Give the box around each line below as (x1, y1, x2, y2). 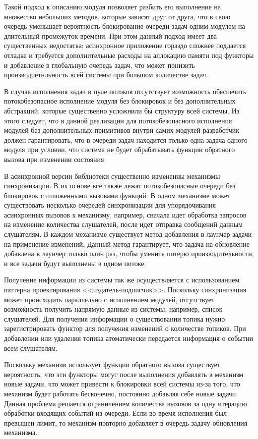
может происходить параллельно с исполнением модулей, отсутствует (4, 294, 215, 304)
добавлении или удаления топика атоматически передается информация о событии (4, 333, 253, 343)
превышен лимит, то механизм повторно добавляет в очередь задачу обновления (4, 417, 248, 428)
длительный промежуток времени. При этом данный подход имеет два (4, 30, 217, 41)
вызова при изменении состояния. (4, 154, 106, 164)
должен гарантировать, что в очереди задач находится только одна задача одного (4, 134, 248, 145)
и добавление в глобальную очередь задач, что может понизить (4, 59, 195, 70)
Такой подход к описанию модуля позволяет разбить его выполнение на (4, 1, 221, 11)
